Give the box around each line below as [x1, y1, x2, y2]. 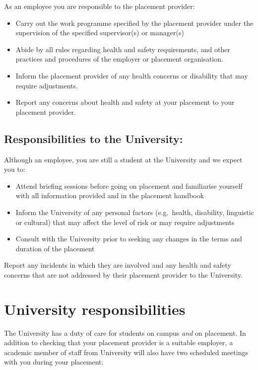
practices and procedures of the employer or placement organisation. [15, 54, 223, 64]
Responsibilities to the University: [4, 131, 183, 146]
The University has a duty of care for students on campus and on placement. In [4, 327, 246, 338]
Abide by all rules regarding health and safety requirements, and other [15, 44, 230, 54]
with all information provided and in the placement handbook [15, 190, 204, 201]
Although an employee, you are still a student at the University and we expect [4, 154, 243, 164]
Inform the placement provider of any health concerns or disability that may [15, 70, 248, 80]
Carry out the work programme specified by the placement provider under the [15, 17, 254, 28]
